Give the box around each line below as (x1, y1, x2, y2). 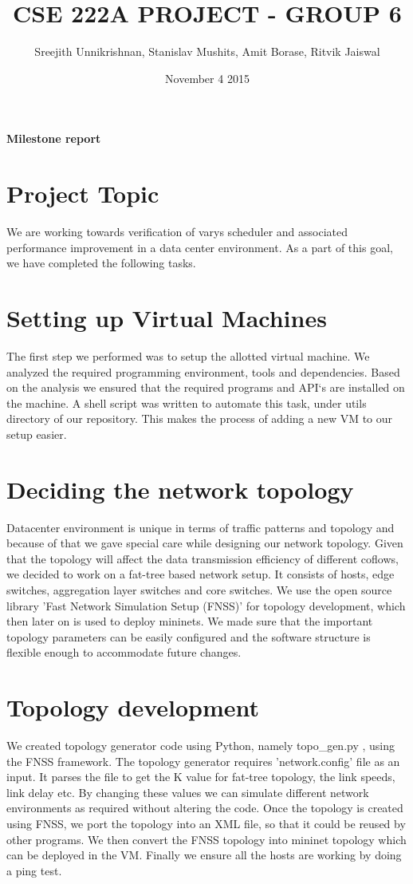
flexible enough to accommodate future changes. (6, 644, 242, 661)
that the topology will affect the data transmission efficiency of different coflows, (6, 550, 399, 566)
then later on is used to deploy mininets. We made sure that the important (6, 613, 373, 629)
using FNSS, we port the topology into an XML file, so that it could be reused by (6, 815, 406, 832)
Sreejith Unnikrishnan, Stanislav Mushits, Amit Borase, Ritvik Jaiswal (34, 43, 380, 60)
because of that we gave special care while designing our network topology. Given (6, 535, 403, 551)
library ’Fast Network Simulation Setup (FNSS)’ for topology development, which (6, 597, 406, 614)
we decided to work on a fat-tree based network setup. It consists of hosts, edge (6, 566, 395, 582)
